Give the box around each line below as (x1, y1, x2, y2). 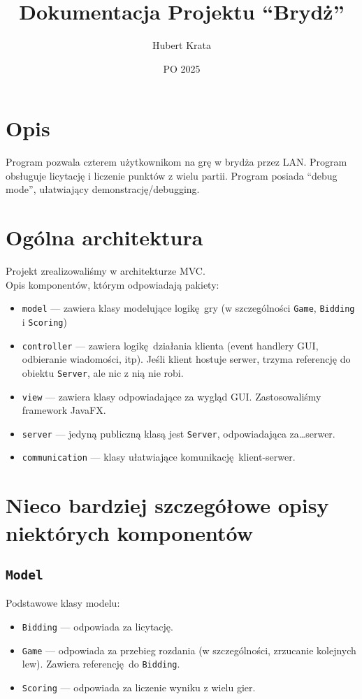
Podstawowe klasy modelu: (6, 596, 120, 610)
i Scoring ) (22, 315, 67, 329)
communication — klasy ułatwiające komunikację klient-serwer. (22, 449, 296, 464)
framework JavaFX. (22, 403, 106, 417)
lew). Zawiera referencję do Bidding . (22, 656, 180, 671)
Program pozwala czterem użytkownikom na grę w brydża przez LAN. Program (6, 154, 347, 169)
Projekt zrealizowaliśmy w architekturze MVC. (6, 264, 205, 278)
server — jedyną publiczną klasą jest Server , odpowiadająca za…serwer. (22, 426, 335, 440)
